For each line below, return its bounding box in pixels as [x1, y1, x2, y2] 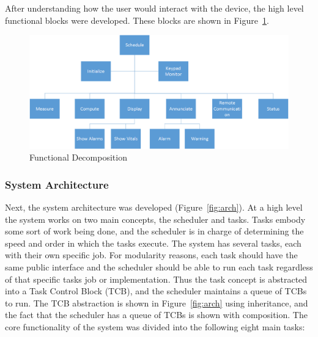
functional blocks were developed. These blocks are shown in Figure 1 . [5, 13, 269, 26]
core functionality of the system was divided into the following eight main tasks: [5, 321, 305, 333]
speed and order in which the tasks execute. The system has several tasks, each [5, 236, 301, 249]
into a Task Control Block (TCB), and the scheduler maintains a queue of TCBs [5, 284, 307, 297]
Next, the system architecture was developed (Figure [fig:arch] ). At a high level [5, 201, 303, 214]
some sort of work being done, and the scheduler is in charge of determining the [5, 225, 304, 237]
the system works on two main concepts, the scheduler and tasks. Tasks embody [5, 212, 306, 225]
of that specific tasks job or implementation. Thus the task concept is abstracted [5, 272, 308, 285]
